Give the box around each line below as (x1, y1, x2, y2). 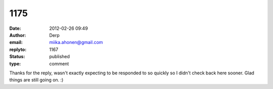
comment (49, 61, 69, 67)
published (49, 54, 70, 60)
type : (9, 61, 21, 67)
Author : (9, 32, 26, 38)
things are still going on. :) (9, 77, 64, 83)
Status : (9, 54, 25, 60)
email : (9, 39, 23, 46)
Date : (9, 25, 21, 31)
